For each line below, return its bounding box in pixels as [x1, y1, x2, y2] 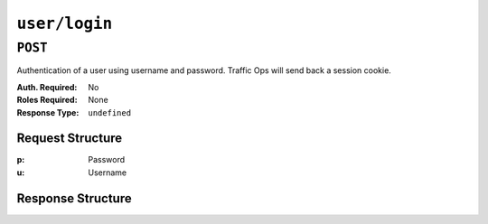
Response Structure [16, 191, 132, 206]
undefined [88, 107, 131, 117]
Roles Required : [16, 95, 78, 106]
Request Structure [16, 131, 123, 146]
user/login [16, 14, 113, 33]
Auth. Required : [16, 81, 78, 92]
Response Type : [16, 107, 80, 117]
